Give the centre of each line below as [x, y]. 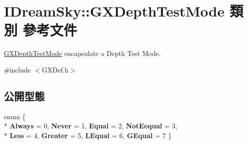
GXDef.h [55, 69]
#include [17, 69]
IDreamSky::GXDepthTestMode [114, 11]
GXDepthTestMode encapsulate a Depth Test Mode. [83, 53]
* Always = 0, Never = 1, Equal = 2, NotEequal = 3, [91, 126]
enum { [15, 116]
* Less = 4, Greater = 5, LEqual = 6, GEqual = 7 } [88, 135]
